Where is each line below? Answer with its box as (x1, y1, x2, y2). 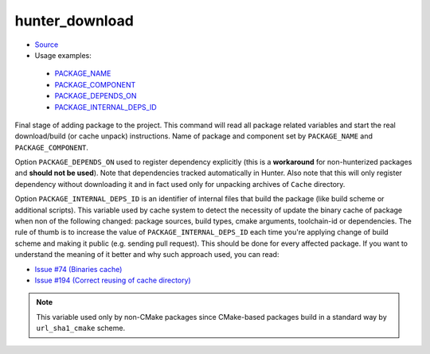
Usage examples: (34, 50, 92, 60)
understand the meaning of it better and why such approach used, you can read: (14, 250, 279, 259)
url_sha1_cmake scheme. (36, 323, 126, 333)
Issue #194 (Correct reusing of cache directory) (34, 275, 191, 285)
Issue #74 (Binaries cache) (34, 264, 123, 274)
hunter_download (14, 12, 135, 29)
